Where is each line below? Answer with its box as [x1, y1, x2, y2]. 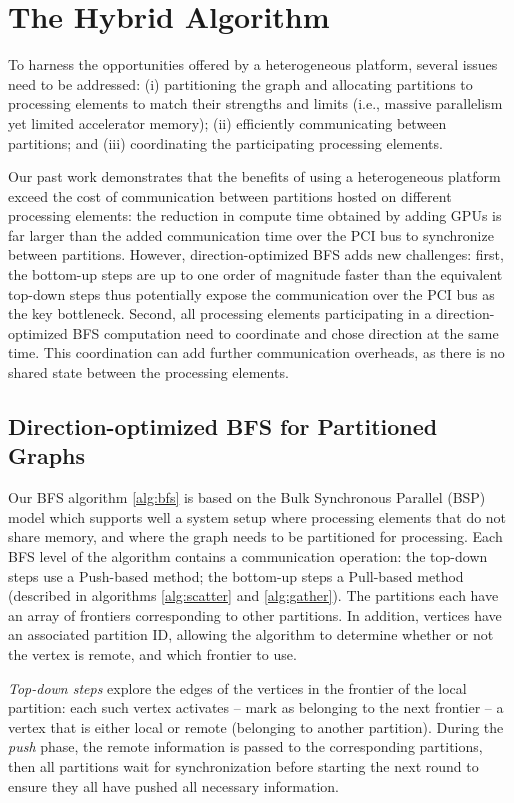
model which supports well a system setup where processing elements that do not [8, 506, 507, 527]
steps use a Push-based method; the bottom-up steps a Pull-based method [8, 565, 464, 586]
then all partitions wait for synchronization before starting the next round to [8, 755, 479, 776]
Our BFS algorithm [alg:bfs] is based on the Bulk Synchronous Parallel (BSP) [8, 487, 486, 508]
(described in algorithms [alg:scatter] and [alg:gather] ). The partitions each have [8, 585, 499, 606]
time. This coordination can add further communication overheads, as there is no [8, 342, 505, 363]
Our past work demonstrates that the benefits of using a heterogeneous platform [8, 166, 501, 187]
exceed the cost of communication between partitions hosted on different [8, 185, 452, 206]
